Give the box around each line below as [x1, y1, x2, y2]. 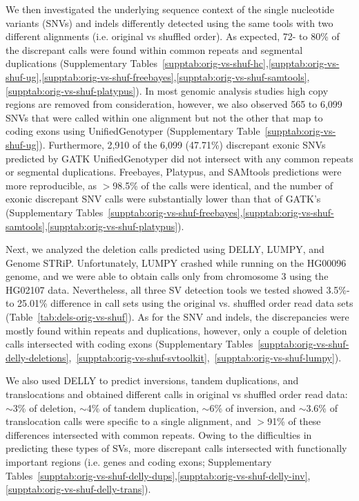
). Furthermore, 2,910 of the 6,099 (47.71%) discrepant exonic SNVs [39, 137, 326, 151]
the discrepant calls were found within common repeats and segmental [6, 42, 303, 57]
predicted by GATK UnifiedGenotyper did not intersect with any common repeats [6, 151, 353, 165]
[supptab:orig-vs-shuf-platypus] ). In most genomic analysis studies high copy [6, 83, 329, 97]
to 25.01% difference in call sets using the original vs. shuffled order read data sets [6, 296, 353, 310]
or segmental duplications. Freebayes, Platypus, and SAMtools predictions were [6, 164, 342, 179]
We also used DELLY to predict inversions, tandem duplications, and [6, 373, 299, 388]
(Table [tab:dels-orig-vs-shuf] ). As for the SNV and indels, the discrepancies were [6, 310, 349, 324]
